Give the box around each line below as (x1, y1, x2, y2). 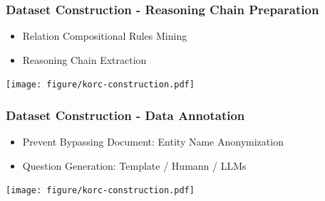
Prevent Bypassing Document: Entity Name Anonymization (22, 134, 284, 149)
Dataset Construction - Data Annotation (6, 106, 245, 124)
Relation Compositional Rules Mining (22, 28, 187, 43)
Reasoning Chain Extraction (22, 52, 147, 67)
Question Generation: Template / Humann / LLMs (22, 158, 247, 173)
